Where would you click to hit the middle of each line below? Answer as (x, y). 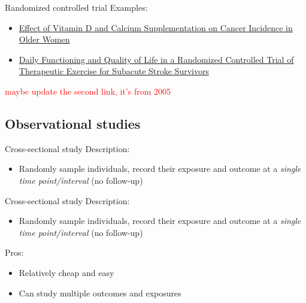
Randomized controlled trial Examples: (76, 7)
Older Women (44, 39)
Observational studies (73, 123)
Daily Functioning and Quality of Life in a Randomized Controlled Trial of (156, 59)
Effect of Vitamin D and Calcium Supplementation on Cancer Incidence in (156, 27)
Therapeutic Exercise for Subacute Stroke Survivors (114, 71)
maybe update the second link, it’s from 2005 (88, 91)
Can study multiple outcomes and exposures (100, 293)
